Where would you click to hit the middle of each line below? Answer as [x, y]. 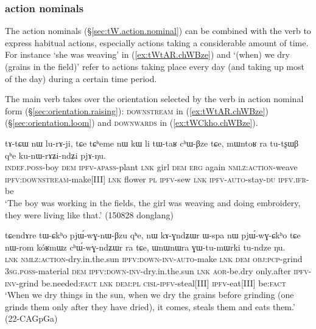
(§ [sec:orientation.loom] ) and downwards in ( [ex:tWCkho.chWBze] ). [132, 123]
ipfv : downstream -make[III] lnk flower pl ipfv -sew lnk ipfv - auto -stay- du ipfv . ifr [156, 178]
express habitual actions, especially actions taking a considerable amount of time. [157, 42]
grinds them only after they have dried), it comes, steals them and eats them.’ [150, 306]
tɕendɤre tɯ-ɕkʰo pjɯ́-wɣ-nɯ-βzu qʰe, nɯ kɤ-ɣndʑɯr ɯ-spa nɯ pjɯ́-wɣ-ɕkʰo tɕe [153, 235]
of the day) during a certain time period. [81, 78]
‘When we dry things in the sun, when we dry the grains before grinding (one [149, 295]
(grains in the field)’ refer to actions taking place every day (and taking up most [155, 66]
